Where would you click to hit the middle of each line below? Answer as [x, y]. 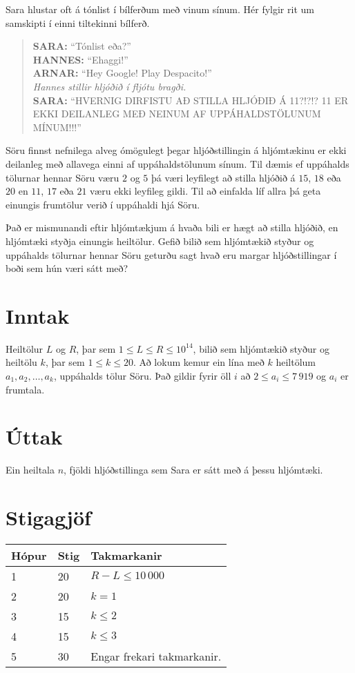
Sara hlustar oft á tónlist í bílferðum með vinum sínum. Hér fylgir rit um [160, 9]
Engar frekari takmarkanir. [156, 656]
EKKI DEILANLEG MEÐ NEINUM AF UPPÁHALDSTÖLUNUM [177, 114]
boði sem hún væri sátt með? [67, 268]
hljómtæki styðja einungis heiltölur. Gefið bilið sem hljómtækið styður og [160, 241]
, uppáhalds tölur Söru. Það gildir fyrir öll [142, 375]
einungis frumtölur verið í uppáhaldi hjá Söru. [103, 204]
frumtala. [25, 389]
